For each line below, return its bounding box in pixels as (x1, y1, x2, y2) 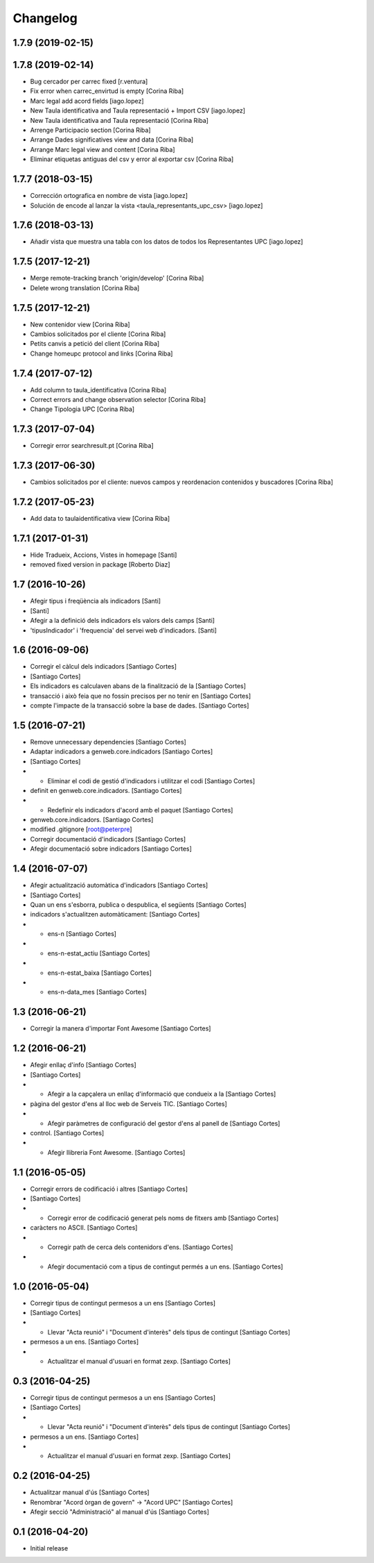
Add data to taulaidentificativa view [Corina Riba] (30, 515, 170, 523)
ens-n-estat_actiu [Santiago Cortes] (47, 948, 150, 958)
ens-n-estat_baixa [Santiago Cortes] (47, 969, 152, 977)
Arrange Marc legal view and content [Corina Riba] (30, 145, 175, 153)
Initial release (30, 1544, 69, 1552)
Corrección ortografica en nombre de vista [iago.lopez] (30, 192, 188, 200)
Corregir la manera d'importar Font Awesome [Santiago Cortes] (30, 1024, 211, 1033)
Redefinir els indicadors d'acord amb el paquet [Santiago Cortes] (47, 805, 233, 814)
